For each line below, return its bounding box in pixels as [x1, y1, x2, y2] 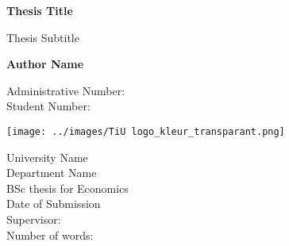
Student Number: [6, 98, 91, 114]
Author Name [6, 56, 84, 72]
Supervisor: [6, 211, 61, 227]
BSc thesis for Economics [6, 179, 129, 196]
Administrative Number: [6, 82, 125, 98]
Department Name [6, 164, 97, 181]
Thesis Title [6, 2, 73, 18]
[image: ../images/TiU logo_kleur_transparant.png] [6, 125, 285, 137]
